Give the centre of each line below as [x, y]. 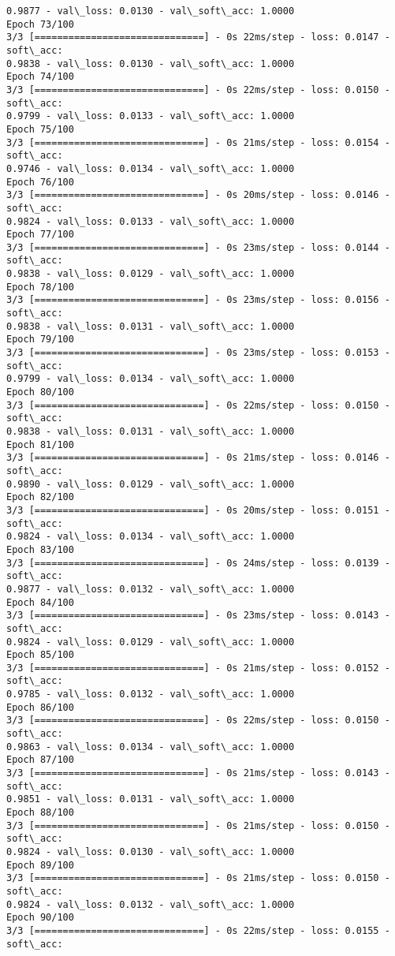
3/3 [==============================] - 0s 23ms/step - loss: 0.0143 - [198, 616]
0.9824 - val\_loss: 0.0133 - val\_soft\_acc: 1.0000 [151, 221]
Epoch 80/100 [40, 392]
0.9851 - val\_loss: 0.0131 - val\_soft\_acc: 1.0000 [151, 799]
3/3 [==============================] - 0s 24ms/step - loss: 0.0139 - [198, 563]
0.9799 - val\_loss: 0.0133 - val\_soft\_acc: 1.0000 [151, 116]
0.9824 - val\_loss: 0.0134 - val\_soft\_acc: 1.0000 [151, 537]
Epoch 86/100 [40, 707]
